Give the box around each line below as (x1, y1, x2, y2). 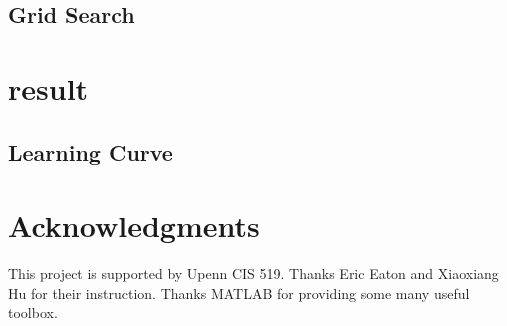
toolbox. (8, 302, 58, 323)
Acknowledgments (8, 205, 260, 246)
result (8, 67, 89, 108)
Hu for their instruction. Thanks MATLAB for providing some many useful (8, 282, 470, 303)
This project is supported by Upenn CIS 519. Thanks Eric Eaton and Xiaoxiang (8, 263, 499, 284)
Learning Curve (8, 136, 173, 167)
